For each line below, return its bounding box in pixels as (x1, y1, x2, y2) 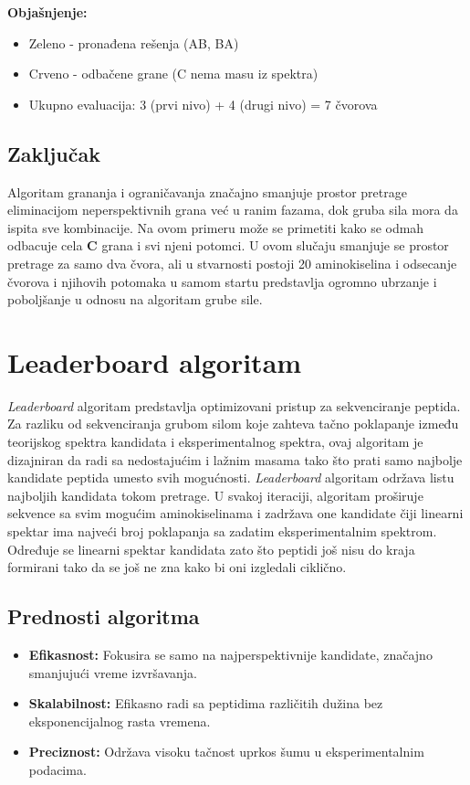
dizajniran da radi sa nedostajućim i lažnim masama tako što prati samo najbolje (7, 450, 463, 469)
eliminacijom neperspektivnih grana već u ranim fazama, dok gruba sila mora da (7, 200, 458, 219)
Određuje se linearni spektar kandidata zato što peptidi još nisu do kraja (7, 539, 415, 558)
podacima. (28, 759, 87, 779)
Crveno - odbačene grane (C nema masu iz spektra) (28, 64, 319, 83)
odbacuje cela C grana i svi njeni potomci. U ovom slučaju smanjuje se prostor (7, 236, 449, 255)
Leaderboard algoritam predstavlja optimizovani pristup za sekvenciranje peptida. (7, 396, 461, 415)
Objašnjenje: (7, 3, 88, 21)
